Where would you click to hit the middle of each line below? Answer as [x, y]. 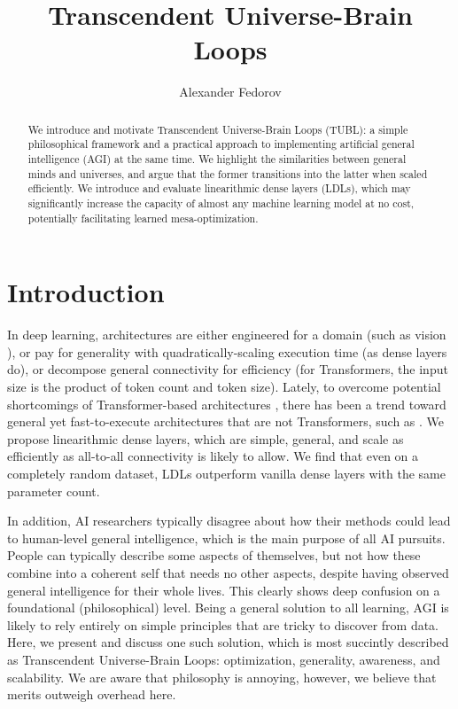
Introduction [86, 292]
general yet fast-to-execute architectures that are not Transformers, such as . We [226, 421]
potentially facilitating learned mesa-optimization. [143, 218]
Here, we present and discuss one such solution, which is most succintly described [228, 642]
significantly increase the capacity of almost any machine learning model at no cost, [221, 203]
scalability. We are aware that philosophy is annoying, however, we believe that [222, 677]
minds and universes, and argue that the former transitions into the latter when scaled [228, 173]
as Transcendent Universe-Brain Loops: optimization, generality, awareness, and [224, 659]
